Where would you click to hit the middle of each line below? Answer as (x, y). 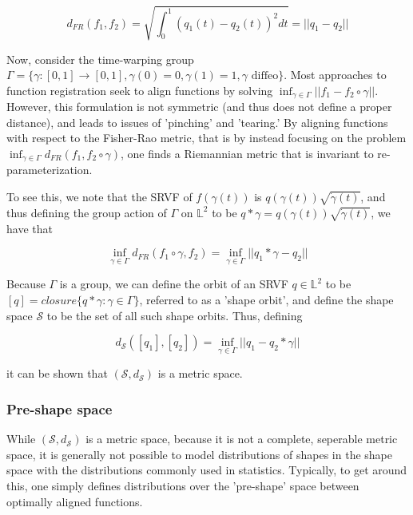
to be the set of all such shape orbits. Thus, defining (175, 315)
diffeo (265, 76)
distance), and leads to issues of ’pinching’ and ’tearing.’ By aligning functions (197, 122)
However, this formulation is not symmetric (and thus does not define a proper (199, 107)
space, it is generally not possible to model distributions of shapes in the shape (199, 454)
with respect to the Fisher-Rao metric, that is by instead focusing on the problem (206, 138)
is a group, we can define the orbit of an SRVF (174, 284)
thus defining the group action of (87, 212)
